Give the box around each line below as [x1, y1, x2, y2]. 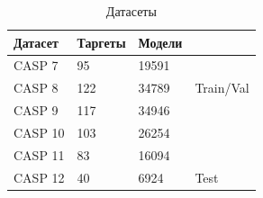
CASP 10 [14, 122, 65, 141]
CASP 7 [14, 56, 59, 75]
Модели [138, 32, 183, 51]
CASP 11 [14, 145, 65, 164]
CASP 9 [14, 101, 59, 120]
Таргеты [77, 32, 126, 51]
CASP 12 [14, 167, 65, 186]
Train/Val [195, 78, 249, 97]
